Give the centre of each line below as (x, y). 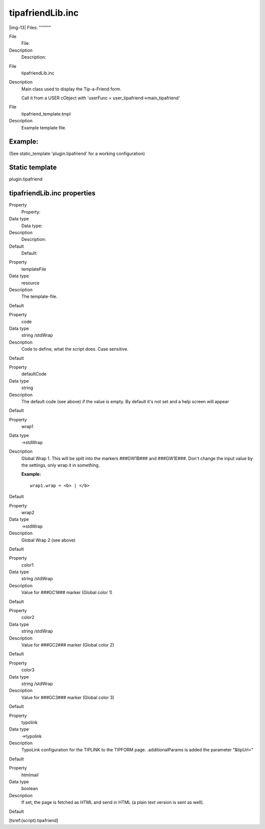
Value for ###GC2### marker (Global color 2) (68, 645)
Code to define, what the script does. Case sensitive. (75, 349)
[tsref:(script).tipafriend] (34, 820)
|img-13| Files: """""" (30, 28)
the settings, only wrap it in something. (61, 465)
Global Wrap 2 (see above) (48, 540)
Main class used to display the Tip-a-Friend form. (71, 89)
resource (30, 283)
